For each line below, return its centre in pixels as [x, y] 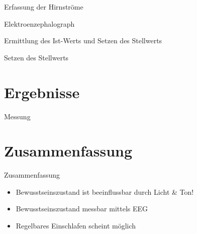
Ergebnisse [42, 92]
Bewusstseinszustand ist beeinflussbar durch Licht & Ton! [105, 191]
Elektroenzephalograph [39, 23]
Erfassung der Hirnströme [44, 7]
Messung [17, 116]
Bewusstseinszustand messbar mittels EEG [82, 209]
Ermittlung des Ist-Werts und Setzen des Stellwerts [83, 41]
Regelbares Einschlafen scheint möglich [76, 225]
